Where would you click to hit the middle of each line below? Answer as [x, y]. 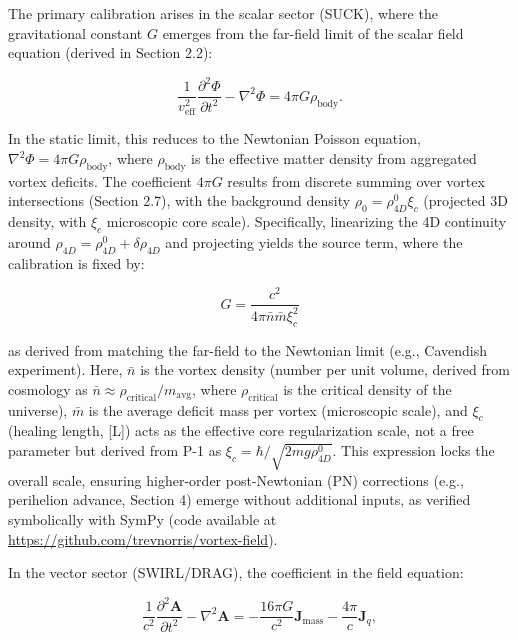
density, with [47, 221]
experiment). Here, [65, 369]
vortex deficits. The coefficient [100, 180]
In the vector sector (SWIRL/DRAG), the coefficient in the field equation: [236, 572]
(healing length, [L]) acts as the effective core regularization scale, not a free [241, 430]
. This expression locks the [413, 450]
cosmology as [48, 388]
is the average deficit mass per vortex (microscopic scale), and [278, 409]
